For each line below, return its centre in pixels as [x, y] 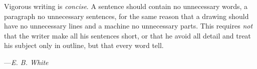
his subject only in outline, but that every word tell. [84, 45]
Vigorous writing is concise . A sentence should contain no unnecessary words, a [126, 6]
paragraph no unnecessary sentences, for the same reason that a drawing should [126, 16]
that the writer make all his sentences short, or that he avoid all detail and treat [127, 35]
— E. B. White [26, 62]
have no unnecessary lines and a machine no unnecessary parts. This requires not [128, 26]
